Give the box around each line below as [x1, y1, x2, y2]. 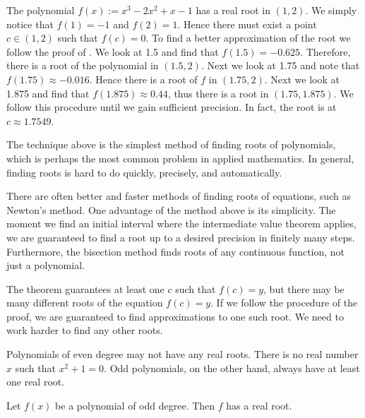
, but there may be [263, 281, 345, 296]
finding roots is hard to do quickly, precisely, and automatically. [6, 165, 282, 179]
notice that [6, 16, 54, 31]
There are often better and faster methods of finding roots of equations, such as [6, 189, 351, 203]
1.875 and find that [6, 85, 90, 100]
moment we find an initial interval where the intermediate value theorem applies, [6, 216, 357, 231]
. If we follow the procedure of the [210, 295, 358, 310]
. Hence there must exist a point [177, 16, 317, 31]
